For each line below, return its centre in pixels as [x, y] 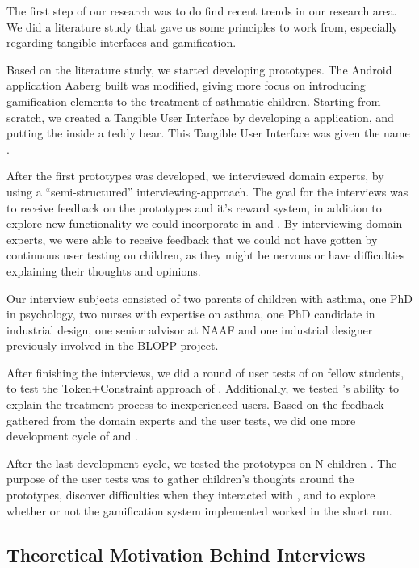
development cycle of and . [72, 436]
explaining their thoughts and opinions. [104, 270]
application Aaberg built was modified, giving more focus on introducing [186, 85]
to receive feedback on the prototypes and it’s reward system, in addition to [194, 207]
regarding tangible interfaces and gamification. [122, 42]
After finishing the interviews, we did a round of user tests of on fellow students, [205, 372]
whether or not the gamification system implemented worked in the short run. [199, 510]
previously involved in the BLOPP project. [113, 345]
